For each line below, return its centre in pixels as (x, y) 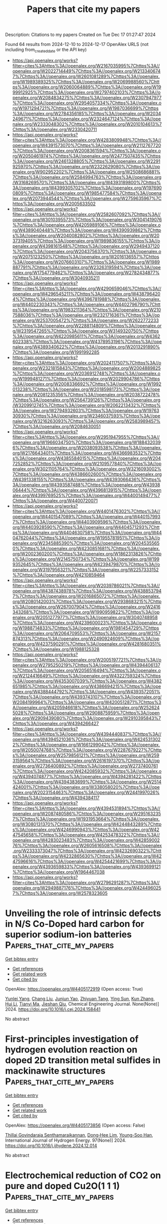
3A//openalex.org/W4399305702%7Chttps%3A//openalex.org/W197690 (87, 188)
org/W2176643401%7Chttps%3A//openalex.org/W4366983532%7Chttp (87, 453)
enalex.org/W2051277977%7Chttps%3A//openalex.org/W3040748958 (85, 617)
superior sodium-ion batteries (69, 935)
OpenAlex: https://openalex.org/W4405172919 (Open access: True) (74, 989)
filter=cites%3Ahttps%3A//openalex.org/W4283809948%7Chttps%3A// (87, 140)
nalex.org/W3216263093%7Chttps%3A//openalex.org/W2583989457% (86, 421)
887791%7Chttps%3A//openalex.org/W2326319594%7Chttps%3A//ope (86, 267)
